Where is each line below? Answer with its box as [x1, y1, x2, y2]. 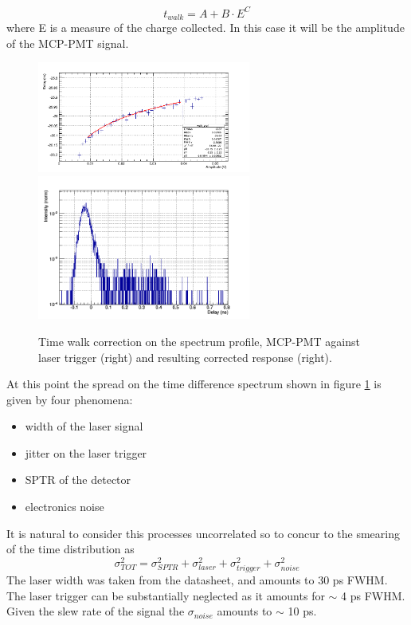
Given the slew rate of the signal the [6, 603, 185, 619]
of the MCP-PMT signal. [6, 34, 129, 51]
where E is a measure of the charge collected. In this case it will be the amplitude [6, 18, 405, 35]
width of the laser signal [25, 418, 143, 434]
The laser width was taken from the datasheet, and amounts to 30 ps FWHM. [6, 572, 388, 588]
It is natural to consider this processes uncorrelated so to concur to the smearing [6, 525, 400, 541]
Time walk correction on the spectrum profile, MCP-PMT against [38, 332, 360, 349]
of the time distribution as [6, 540, 135, 557]
